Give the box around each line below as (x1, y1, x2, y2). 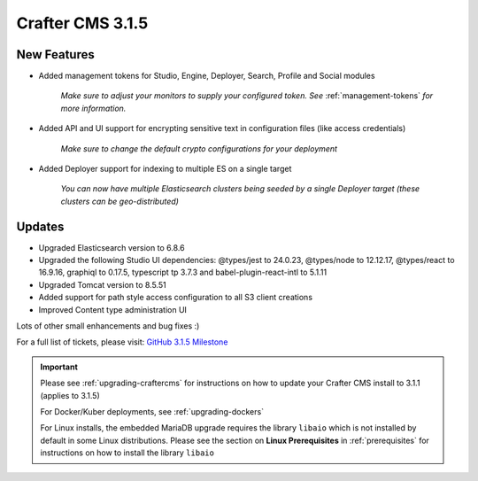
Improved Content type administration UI (38, 304, 188, 314)
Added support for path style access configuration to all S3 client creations (38, 292, 313, 303)
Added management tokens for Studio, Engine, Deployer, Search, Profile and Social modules (38, 71, 375, 81)
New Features (16, 47, 95, 62)
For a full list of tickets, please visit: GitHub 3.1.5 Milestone (16, 337, 228, 347)
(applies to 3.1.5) (40, 390, 101, 400)
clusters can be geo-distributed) (60, 196, 179, 206)
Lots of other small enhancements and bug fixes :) (16, 321, 200, 331)
